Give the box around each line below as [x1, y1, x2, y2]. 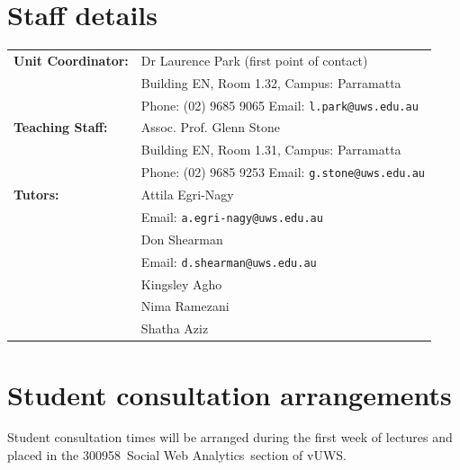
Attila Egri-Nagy [140, 185, 234, 204]
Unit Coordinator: [14, 50, 129, 69]
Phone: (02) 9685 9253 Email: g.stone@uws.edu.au [140, 163, 425, 182]
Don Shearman [140, 229, 223, 248]
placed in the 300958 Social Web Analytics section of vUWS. [7, 446, 347, 465]
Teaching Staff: [14, 118, 108, 137]
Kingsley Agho [140, 274, 222, 293]
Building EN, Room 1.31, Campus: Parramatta [140, 140, 401, 159]
